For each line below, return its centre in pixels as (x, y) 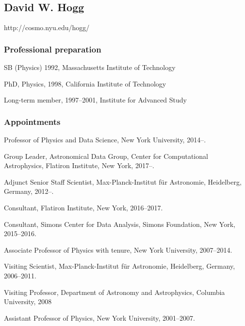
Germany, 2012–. (29, 191)
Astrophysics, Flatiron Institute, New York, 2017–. (79, 165)
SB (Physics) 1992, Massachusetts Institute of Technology (90, 67)
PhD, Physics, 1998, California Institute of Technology (85, 83)
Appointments (32, 121)
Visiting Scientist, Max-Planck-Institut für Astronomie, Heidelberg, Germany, (120, 266)
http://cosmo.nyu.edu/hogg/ (47, 27)
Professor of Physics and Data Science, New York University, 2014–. (105, 140)
